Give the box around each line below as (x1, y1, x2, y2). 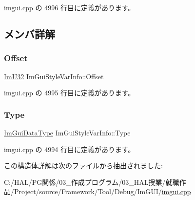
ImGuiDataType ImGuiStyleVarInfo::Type (4, 128, 131, 137)
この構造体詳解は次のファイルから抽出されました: (4, 160, 163, 171)
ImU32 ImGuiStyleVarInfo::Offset (4, 71, 104, 81)
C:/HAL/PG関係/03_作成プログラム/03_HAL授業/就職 (4, 177, 179, 187)
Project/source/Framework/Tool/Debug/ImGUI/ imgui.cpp (14, 186, 191, 197)
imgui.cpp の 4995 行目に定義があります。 (4, 88, 135, 98)
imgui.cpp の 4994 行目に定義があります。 (4, 144, 135, 154)
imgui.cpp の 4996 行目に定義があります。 (4, 2, 135, 12)
